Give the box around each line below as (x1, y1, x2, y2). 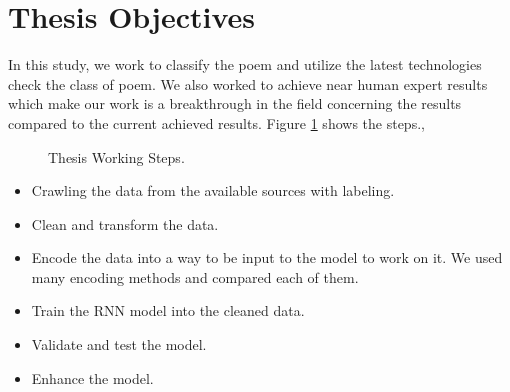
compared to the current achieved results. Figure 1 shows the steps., (8, 112, 425, 133)
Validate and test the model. (31, 334, 207, 355)
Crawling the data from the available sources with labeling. (31, 180, 395, 201)
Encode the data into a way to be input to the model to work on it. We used (31, 247, 503, 268)
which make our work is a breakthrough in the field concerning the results (8, 93, 462, 114)
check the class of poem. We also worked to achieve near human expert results (8, 73, 488, 94)
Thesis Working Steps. (48, 146, 185, 167)
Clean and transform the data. (31, 213, 219, 234)
